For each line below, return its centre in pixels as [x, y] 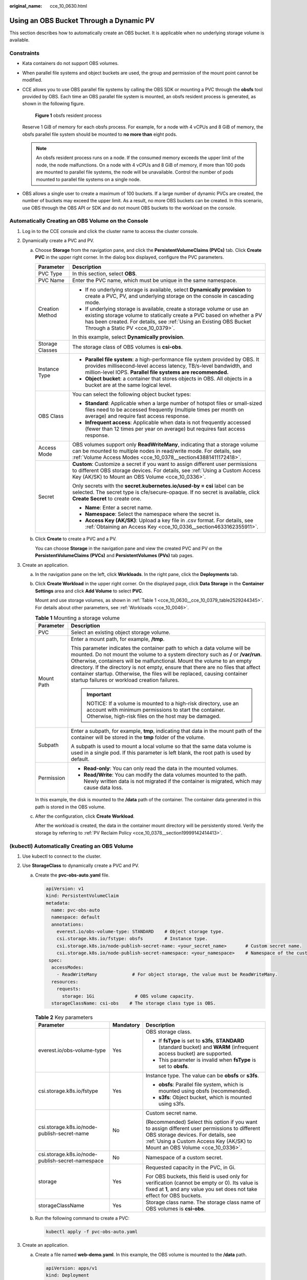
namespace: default [76, 917]
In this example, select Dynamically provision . [128, 337]
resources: [65, 982]
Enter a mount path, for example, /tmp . [118, 639]
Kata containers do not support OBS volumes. [70, 63]
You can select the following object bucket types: [132, 394]
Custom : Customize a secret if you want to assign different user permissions [165, 464]
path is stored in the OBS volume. [70, 807]
